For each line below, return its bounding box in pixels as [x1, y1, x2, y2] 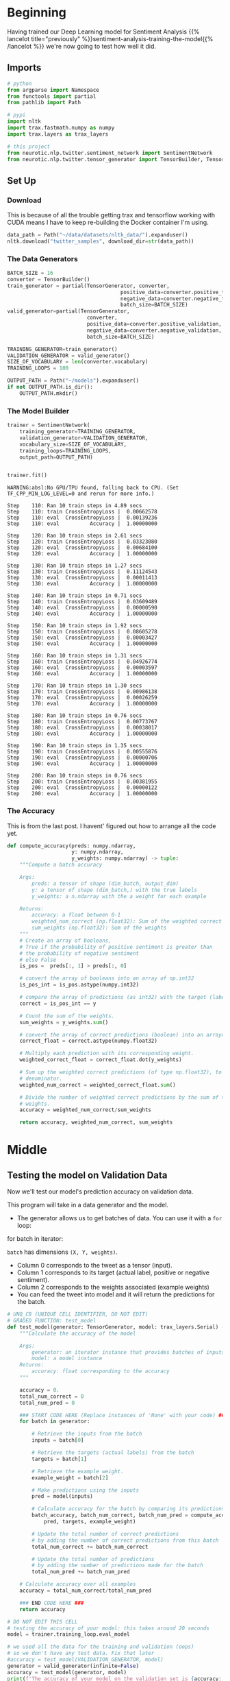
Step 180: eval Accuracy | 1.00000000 [7, 730, 157, 738]
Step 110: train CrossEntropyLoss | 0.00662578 [7, 509, 157, 516]
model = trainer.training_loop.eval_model [7, 1631, 130, 1638]
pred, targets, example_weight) [43, 1519, 136, 1525]
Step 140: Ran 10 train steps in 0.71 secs [7, 592, 142, 599]
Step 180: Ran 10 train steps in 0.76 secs [7, 712, 142, 719]
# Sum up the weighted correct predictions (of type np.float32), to [19, 1069, 222, 1076]
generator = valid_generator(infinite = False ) [7, 1662, 139, 1669]
